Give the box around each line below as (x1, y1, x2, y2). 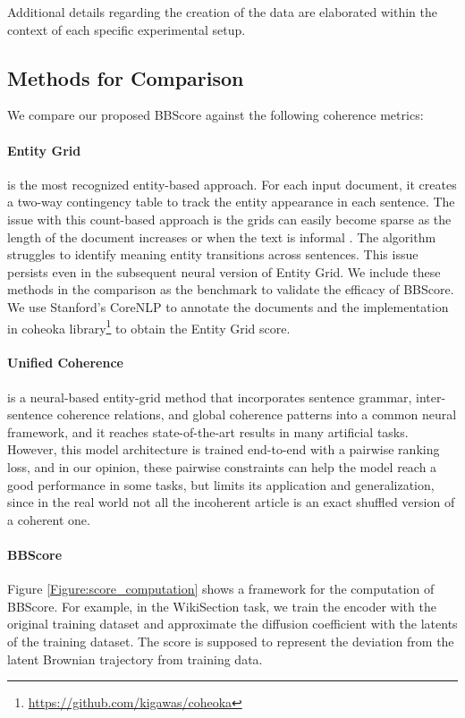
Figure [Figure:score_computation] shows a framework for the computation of (7, 579, 435, 598)
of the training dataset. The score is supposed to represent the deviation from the (7, 631, 454, 650)
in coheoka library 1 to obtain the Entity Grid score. (7, 316, 291, 337)
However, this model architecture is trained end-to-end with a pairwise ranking (7, 440, 440, 459)
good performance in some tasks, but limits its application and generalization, (7, 475, 435, 494)
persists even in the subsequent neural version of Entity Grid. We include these (7, 262, 441, 281)
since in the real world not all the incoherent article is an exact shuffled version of (7, 493, 455, 511)
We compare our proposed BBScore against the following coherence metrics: (7, 106, 424, 124)
